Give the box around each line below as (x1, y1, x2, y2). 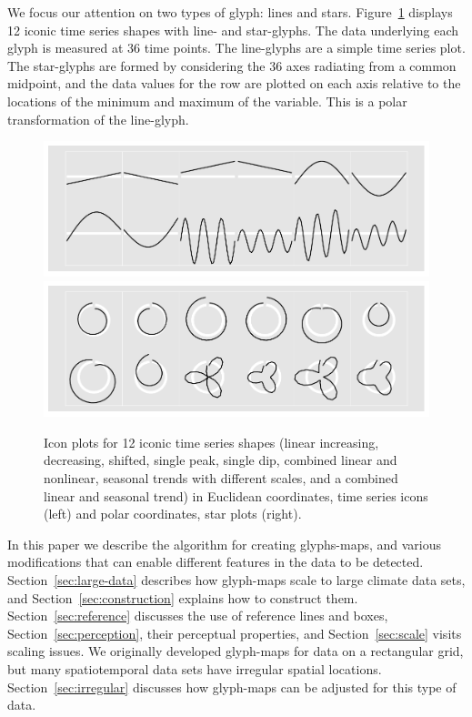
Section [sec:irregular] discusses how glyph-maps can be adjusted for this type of (7, 677, 457, 696)
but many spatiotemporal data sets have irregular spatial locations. (7, 659, 382, 678)
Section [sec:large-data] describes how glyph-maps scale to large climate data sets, (7, 570, 466, 589)
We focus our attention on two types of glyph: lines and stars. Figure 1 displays (7, 3, 453, 21)
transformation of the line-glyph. (7, 109, 189, 128)
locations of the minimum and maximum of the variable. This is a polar (7, 91, 407, 110)
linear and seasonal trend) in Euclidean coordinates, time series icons (44, 486, 428, 505)
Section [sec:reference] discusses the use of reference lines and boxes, (7, 606, 388, 625)
